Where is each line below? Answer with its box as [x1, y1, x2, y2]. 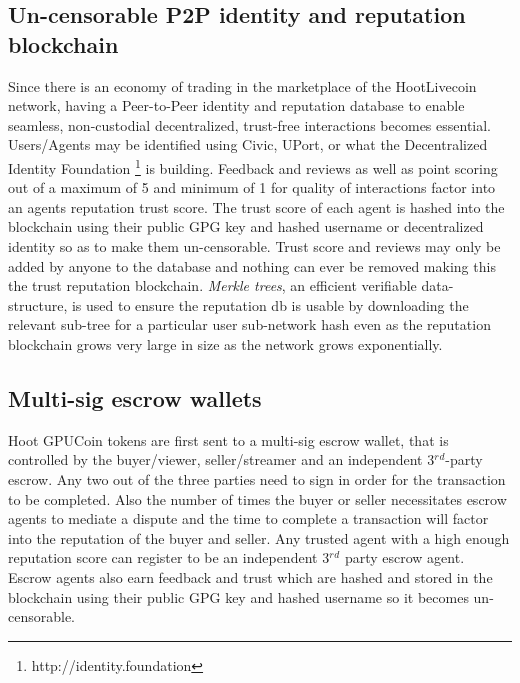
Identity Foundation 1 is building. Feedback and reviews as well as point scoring [8, 154, 498, 178]
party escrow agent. [344, 547, 465, 568]
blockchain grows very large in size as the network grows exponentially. [8, 333, 443, 354]
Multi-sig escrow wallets [8, 382, 262, 413]
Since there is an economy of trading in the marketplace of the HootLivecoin [8, 75, 477, 96]
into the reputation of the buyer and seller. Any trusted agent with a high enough [8, 527, 510, 548]
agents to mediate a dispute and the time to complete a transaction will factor [8, 508, 489, 529]
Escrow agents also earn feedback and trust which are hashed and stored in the [8, 566, 493, 587]
